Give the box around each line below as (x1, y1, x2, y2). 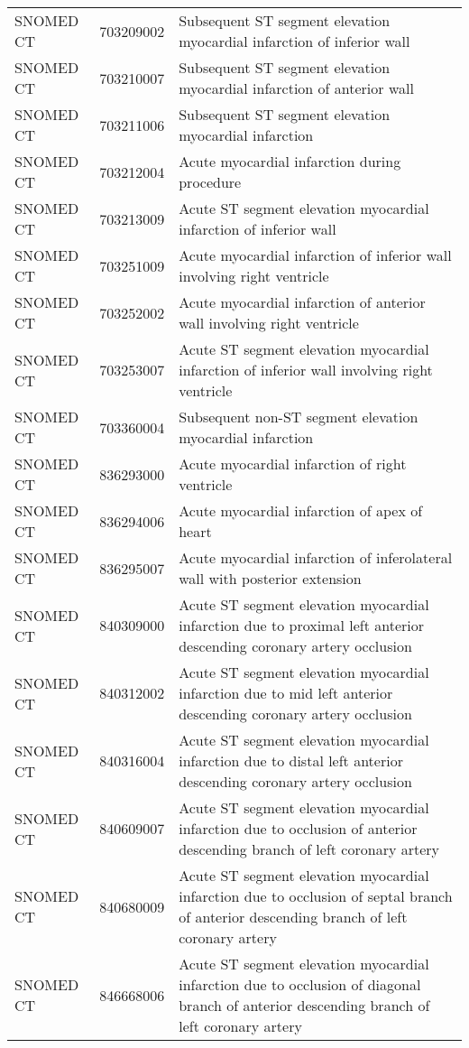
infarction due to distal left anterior (179, 750, 403, 771)
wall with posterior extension (179, 568, 362, 589)
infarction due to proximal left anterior (179, 615, 424, 635)
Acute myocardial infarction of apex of (179, 500, 423, 521)
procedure (179, 172, 242, 192)
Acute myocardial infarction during (179, 151, 401, 172)
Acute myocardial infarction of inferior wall (179, 245, 452, 265)
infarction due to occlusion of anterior (179, 818, 418, 839)
